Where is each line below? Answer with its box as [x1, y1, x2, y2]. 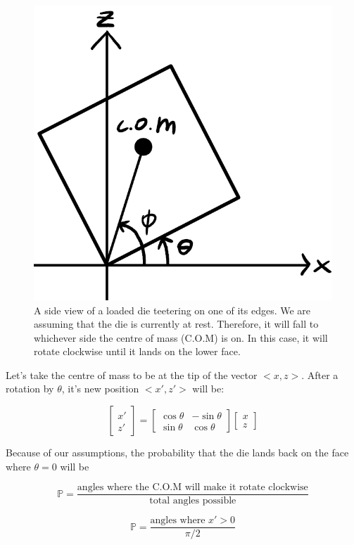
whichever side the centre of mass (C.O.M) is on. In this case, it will [34, 330, 328, 345]
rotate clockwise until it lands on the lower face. [34, 344, 241, 359]
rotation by [6, 381, 54, 396]
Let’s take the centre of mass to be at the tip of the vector [6, 367, 258, 382]
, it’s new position [61, 381, 139, 396]
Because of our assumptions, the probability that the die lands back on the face [6, 445, 349, 460]
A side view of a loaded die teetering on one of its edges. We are [34, 302, 311, 317]
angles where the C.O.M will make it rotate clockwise [77, 482, 308, 493]
